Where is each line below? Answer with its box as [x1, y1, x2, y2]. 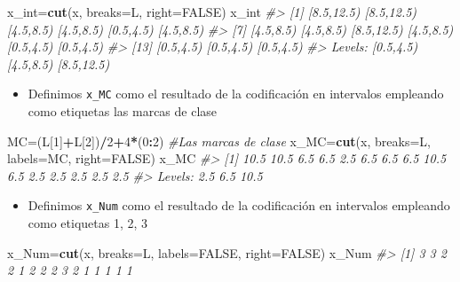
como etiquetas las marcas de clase [28, 102, 218, 121]
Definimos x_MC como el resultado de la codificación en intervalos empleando [28, 84, 444, 103]
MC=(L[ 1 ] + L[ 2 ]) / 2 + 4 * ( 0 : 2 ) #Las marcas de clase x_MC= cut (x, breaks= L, [7, 131, 431, 150]
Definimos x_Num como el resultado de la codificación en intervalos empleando [28, 196, 450, 215]
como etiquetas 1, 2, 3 [28, 214, 148, 232]
